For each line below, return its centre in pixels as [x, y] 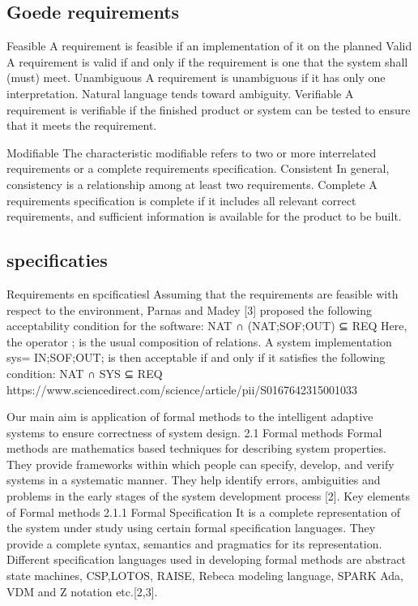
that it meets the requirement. [82, 125]
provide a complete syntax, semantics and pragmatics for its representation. [194, 543]
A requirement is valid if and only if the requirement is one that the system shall [207, 61]
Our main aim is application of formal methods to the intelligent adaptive [190, 417]
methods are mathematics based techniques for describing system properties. [196, 448]
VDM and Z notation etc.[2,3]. [82, 591]
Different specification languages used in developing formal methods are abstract [207, 559]
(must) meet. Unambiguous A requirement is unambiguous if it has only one [196, 77]
